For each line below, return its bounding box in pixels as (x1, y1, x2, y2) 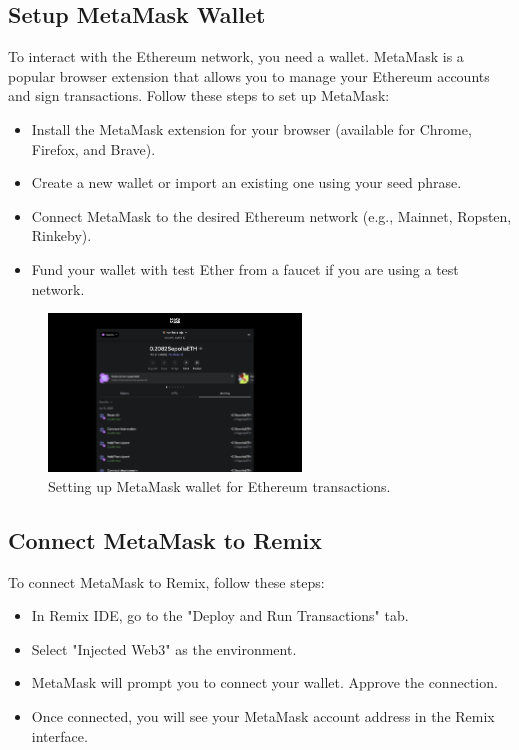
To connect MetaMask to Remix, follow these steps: (8, 571, 325, 592)
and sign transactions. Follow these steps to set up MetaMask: (8, 85, 390, 106)
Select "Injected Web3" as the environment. (31, 638, 297, 659)
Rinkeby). (31, 225, 92, 246)
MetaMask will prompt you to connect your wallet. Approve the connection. (31, 672, 498, 693)
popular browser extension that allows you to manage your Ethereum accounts (8, 65, 490, 86)
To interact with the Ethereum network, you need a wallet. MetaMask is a (8, 46, 464, 67)
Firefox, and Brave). (31, 138, 156, 159)
